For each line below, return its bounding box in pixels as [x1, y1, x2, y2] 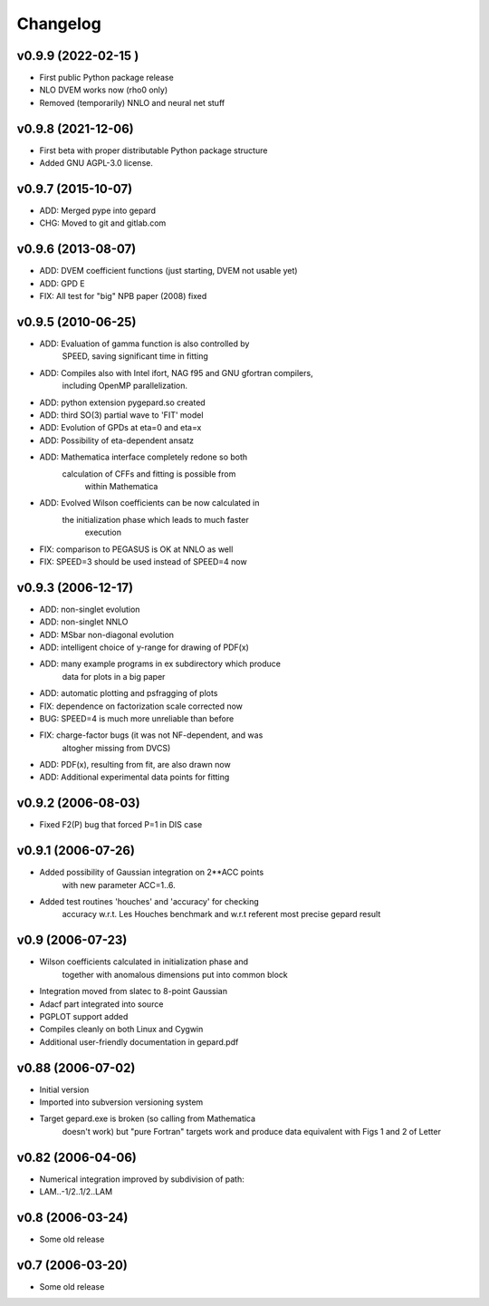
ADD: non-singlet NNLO [39, 616, 129, 627]
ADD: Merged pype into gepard [39, 205, 157, 217]
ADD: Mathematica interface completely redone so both [39, 451, 248, 462]
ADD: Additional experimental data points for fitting [39, 771, 230, 783]
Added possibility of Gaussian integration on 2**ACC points [39, 866, 264, 878]
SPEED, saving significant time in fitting [62, 351, 208, 362]
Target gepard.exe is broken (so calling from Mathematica [39, 1113, 256, 1124]
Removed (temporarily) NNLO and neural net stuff [39, 97, 225, 108]
